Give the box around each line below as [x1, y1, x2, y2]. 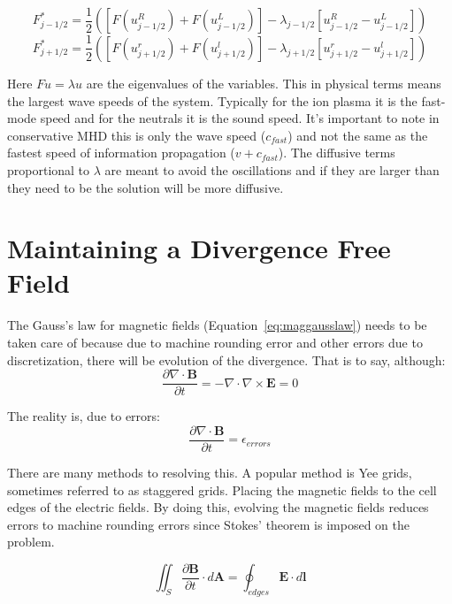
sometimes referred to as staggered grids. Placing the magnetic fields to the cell [7, 480, 437, 499]
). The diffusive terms [278, 143, 395, 162]
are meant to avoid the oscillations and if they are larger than [104, 160, 440, 179]
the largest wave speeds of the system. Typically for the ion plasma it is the [7, 91, 418, 110]
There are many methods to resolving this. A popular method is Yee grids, [7, 463, 412, 481]
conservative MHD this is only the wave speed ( [7, 126, 266, 144]
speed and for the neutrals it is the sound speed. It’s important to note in [40, 109, 440, 127]
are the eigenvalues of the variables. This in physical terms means [86, 73, 441, 92]
